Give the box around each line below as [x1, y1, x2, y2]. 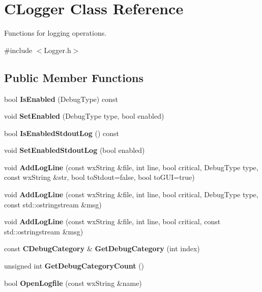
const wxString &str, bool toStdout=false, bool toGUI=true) [4, 172, 195, 182]
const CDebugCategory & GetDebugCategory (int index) [4, 243, 200, 254]
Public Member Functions [4, 69, 143, 85]
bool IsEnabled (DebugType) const [4, 93, 118, 104]
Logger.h [44, 44, 71, 55]
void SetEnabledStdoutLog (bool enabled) [4, 145, 145, 155]
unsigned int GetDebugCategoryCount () [4, 260, 144, 271]
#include [4, 44, 33, 55]
